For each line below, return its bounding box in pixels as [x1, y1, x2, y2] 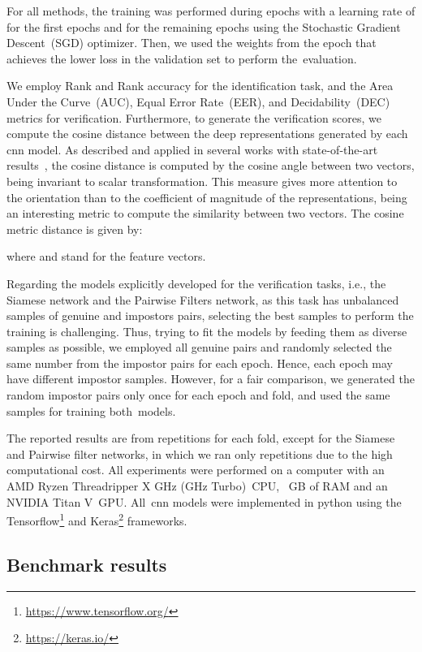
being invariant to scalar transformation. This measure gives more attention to [6, 172, 398, 189]
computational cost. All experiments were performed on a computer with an [6, 461, 385, 478]
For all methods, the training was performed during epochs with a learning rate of [6, 2, 416, 19]
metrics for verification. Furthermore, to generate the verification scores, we [6, 109, 381, 126]
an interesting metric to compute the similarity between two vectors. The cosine [6, 205, 404, 222]
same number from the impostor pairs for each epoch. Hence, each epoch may [6, 354, 393, 371]
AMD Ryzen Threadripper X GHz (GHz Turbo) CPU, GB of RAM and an [6, 477, 388, 494]
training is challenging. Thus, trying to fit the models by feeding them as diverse [6, 322, 407, 339]
